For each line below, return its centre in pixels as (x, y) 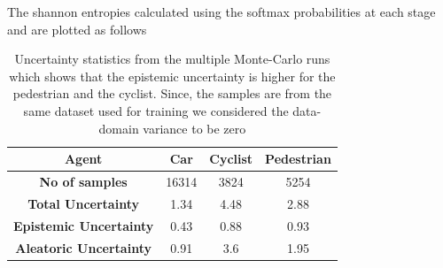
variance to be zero (194, 128)
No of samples (83, 181)
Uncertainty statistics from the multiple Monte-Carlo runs (172, 59)
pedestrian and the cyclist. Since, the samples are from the (172, 93)
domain (119, 128)
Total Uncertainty (83, 203)
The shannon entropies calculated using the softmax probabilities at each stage (221, 11)
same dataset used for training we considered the (156, 110)
